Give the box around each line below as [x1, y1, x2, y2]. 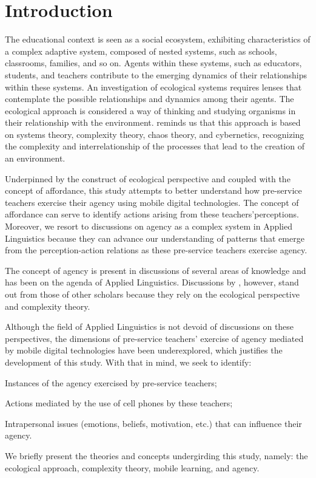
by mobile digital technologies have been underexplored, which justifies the [5, 344, 283, 357]
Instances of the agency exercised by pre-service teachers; [5, 376, 217, 389]
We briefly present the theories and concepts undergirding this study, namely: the [5, 449, 308, 462]
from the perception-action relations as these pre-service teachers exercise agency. [5, 244, 308, 256]
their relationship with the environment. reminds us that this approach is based [5, 116, 301, 129]
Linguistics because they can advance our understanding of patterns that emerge [5, 231, 304, 244]
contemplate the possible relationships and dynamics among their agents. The [5, 92, 294, 105]
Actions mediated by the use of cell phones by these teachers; [5, 397, 233, 409]
